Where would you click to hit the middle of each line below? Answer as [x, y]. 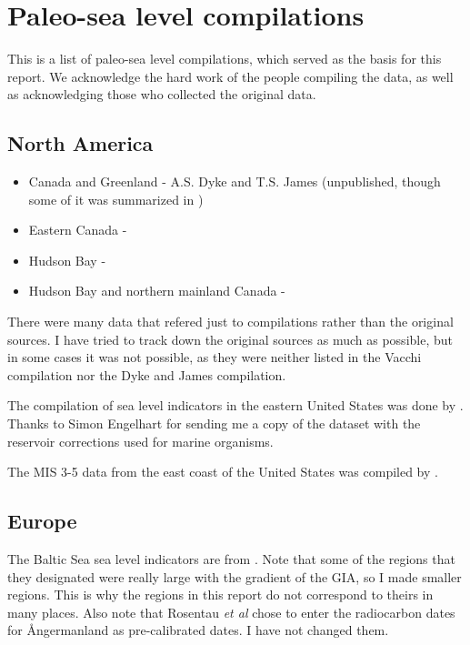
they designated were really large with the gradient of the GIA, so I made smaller [235, 576]
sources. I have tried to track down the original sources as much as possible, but [230, 339]
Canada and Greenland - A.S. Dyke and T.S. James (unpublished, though [235, 181]
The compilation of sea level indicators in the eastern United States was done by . [235, 405]
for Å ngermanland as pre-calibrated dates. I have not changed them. [198, 630]
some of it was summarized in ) [116, 199]
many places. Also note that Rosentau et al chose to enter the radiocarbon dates [231, 612]
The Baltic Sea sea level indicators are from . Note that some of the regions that [231, 559]
